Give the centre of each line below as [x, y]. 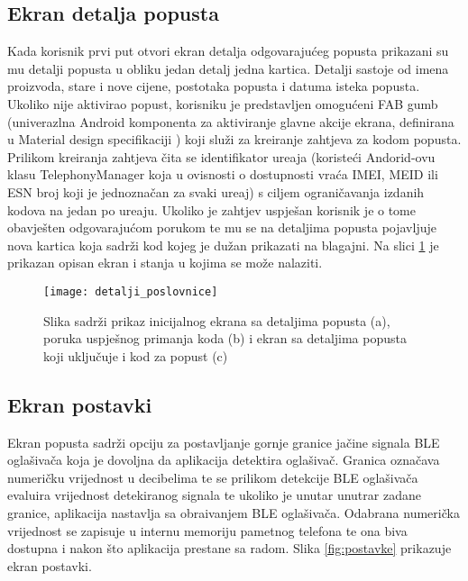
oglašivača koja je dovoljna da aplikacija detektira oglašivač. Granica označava [224, 460]
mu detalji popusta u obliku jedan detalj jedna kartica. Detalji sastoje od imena [228, 68]
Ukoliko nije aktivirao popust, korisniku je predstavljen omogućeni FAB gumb [223, 103]
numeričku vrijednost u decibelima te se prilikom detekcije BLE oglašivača [213, 477]
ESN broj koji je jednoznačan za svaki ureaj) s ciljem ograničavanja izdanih [216, 191]
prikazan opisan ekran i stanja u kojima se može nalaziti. [165, 263]
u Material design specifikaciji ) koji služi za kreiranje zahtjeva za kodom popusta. [234, 139]
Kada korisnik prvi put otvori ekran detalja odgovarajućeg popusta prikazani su [228, 51]
